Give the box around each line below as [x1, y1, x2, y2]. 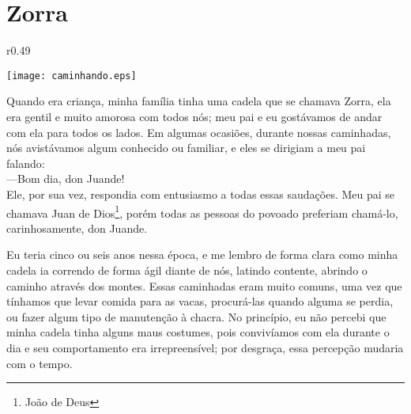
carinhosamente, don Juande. [6, 219, 148, 236]
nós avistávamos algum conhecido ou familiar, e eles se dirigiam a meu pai [6, 139, 366, 156]
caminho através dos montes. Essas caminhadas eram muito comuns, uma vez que [6, 277, 402, 294]
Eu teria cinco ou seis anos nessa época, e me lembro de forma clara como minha [6, 246, 398, 263]
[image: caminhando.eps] [6, 70, 137, 82]
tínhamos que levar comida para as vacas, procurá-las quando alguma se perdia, [6, 293, 394, 310]
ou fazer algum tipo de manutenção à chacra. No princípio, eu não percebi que [6, 308, 386, 325]
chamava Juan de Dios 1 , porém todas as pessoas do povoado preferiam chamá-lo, [6, 202, 398, 221]
